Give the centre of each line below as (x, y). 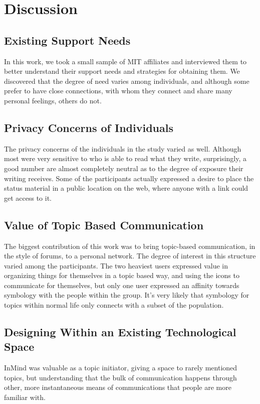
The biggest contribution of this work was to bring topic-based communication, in (130, 246)
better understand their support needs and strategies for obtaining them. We (122, 71)
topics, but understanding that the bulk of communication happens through (120, 377)
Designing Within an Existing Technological (120, 332)
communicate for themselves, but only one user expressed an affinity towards (122, 285)
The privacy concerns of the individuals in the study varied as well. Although (123, 148)
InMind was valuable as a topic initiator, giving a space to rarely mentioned (121, 368)
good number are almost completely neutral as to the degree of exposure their (124, 168)
